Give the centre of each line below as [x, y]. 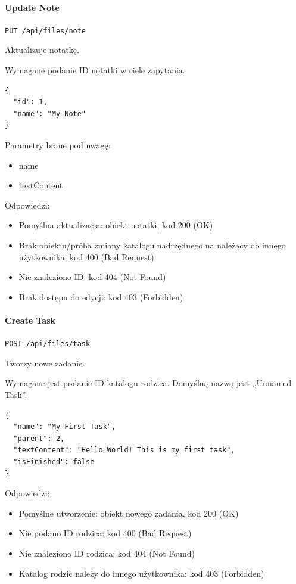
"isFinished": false [54, 462]
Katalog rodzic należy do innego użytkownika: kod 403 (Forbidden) [141, 573]
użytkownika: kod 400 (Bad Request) [86, 257]
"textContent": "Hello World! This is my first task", [124, 450]
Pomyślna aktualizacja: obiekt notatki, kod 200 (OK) [116, 225]
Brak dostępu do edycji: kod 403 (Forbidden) [101, 296]
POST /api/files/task [48, 344]
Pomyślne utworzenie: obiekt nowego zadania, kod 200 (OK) [129, 513]
